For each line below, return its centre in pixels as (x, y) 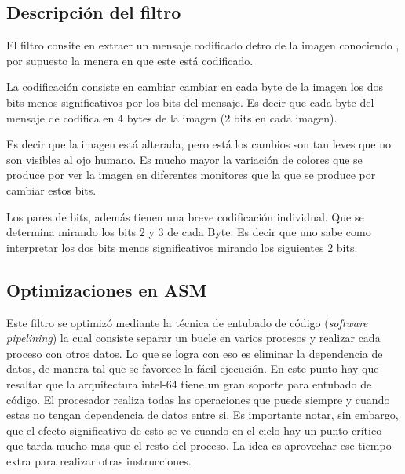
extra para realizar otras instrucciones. (99, 460)
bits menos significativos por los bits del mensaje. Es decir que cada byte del (190, 102)
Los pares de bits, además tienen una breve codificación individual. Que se (185, 216)
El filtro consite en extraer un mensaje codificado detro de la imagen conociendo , (203, 45)
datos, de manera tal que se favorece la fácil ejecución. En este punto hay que (193, 368)
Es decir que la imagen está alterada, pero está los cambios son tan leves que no (199, 144)
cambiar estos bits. (51, 190)
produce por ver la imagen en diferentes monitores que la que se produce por (191, 175)
